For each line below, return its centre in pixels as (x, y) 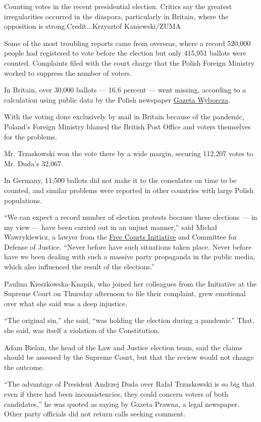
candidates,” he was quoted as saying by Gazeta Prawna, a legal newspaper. (122, 404)
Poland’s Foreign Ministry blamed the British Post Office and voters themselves (127, 126)
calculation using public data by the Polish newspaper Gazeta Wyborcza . (117, 99)
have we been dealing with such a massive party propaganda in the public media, (130, 256)
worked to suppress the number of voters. (68, 73)
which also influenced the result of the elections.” (80, 267)
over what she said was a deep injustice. (66, 303)
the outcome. (24, 367)
